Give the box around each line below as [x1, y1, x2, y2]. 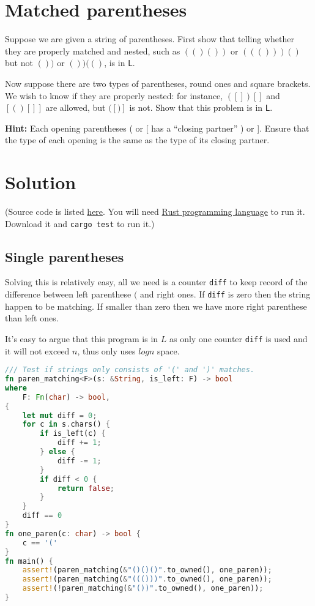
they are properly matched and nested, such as [5, 44, 180, 57]
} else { [40, 447, 75, 457]
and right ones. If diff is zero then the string [140, 288, 311, 301]
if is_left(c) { [40, 429, 106, 438]
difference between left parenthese [5, 288, 132, 301]
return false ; [57, 484, 114, 493]
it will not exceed [5, 344, 70, 357]
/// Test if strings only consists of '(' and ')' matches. [5, 365, 255, 375]
